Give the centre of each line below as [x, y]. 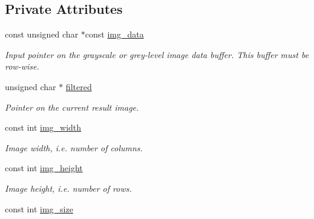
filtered [79, 86]
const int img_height [44, 168]
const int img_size [39, 208]
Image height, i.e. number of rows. [68, 188]
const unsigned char [42, 34]
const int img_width [43, 127]
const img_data [114, 34]
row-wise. [22, 66]
